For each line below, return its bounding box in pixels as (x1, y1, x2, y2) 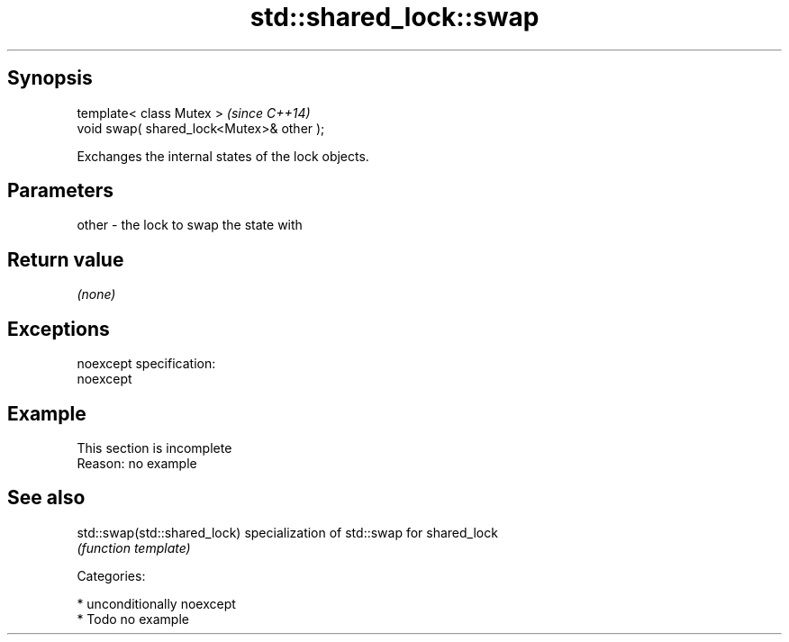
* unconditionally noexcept (77, 595, 236, 611)
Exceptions (7, 317, 110, 340)
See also (7, 486, 86, 510)
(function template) (77, 539, 191, 556)
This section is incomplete (77, 439, 232, 456)
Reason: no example (77, 455, 197, 471)
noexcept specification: (77, 356, 216, 372)
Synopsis (7, 67, 93, 90)
